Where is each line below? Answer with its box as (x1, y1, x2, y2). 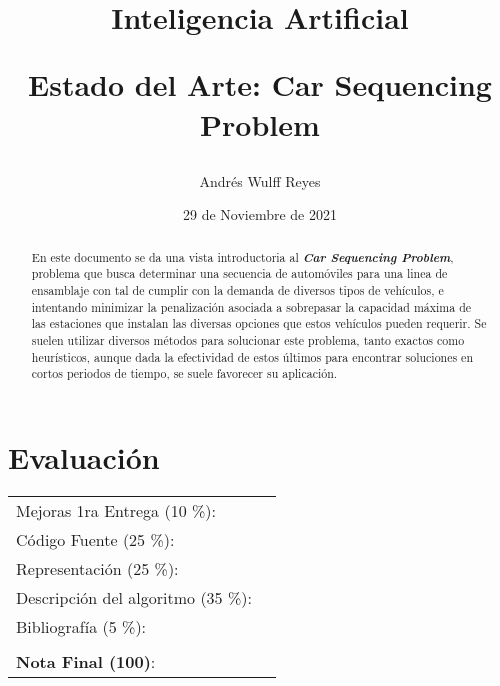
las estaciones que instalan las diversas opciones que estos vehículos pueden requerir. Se (31, 315, 487, 332)
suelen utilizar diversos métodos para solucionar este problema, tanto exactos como (31, 332, 465, 349)
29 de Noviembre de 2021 (182, 204, 337, 225)
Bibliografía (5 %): (16, 614, 147, 638)
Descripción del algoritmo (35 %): (16, 585, 252, 609)
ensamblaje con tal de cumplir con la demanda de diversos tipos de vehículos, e (31, 282, 444, 299)
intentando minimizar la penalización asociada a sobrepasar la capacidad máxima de (31, 298, 472, 315)
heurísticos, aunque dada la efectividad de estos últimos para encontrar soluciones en (31, 348, 473, 365)
